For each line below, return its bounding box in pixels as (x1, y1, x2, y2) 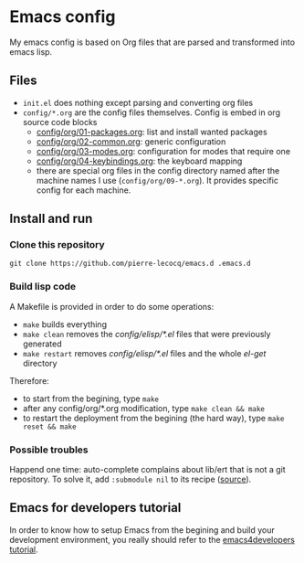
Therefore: (9, 375, 50, 386)
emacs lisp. (9, 46, 53, 57)
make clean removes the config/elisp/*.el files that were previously (22, 328, 271, 339)
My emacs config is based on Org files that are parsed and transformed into (9, 37, 295, 48)
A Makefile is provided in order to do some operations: (9, 301, 215, 312)
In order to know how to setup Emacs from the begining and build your (9, 524, 276, 536)
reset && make (22, 422, 77, 431)
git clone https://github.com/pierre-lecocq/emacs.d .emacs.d (9, 259, 251, 269)
